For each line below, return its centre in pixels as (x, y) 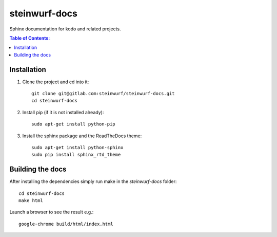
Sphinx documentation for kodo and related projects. (65, 29)
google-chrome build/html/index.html (66, 224)
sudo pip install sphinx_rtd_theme (76, 155)
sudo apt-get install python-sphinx (77, 147)
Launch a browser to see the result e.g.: (52, 212)
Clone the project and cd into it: (56, 82)
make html (31, 201)
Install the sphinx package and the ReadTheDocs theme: (82, 136)
